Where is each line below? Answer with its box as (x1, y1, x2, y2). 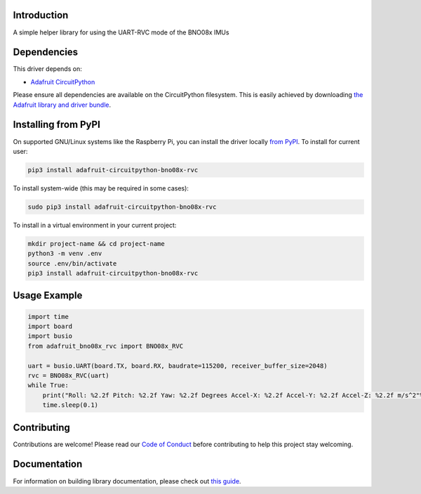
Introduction (13, 9, 69, 21)
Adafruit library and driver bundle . (13, 100, 112, 109)
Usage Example (13, 290, 83, 301)
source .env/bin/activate (27, 259, 117, 267)
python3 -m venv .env (27, 249, 102, 258)
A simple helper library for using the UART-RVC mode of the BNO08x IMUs (13, 28, 229, 37)
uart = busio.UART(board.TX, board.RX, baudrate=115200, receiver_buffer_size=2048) (27, 362, 328, 370)
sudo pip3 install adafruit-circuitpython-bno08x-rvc (27, 202, 217, 211)
